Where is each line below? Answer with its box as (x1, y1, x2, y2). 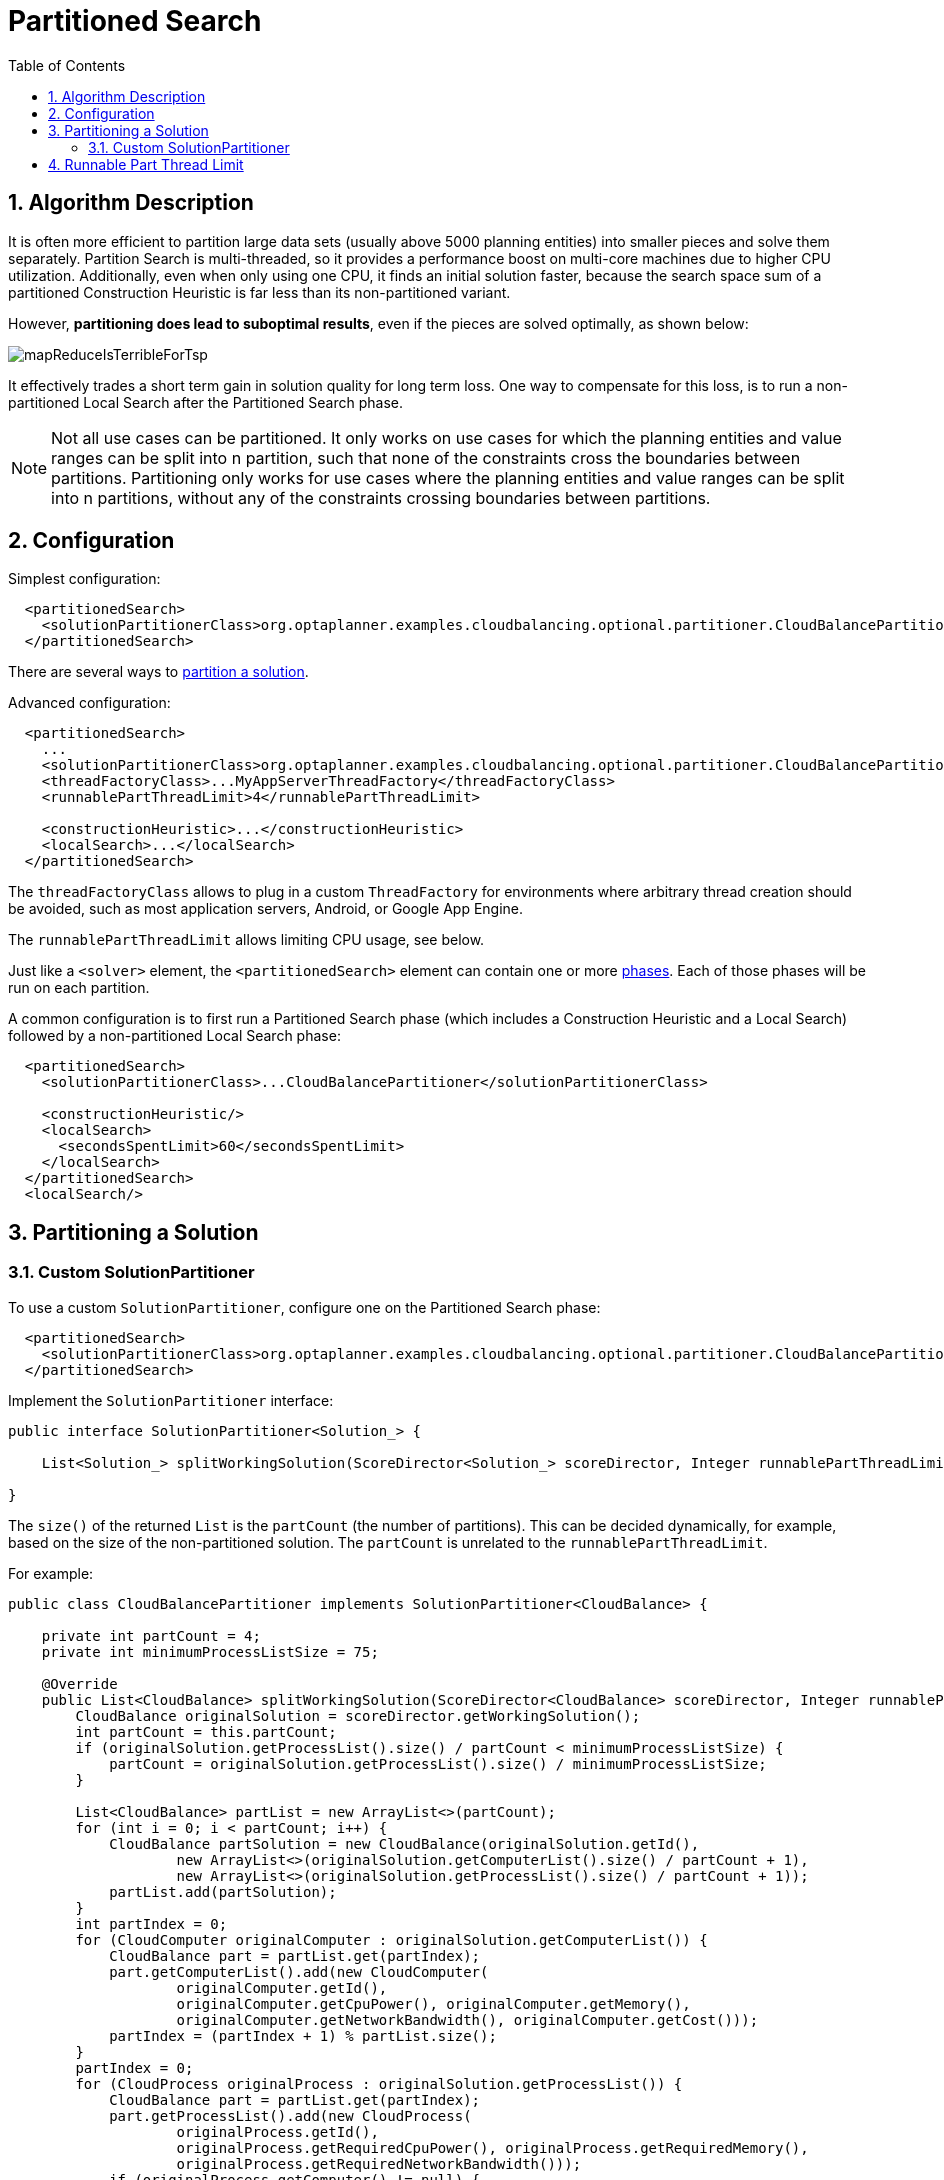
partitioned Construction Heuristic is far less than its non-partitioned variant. (8, 283, 511, 301)
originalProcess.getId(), (176, 2123, 379, 2140)
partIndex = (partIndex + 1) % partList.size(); (109, 2027, 497, 2044)
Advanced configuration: (8, 694, 171, 712)
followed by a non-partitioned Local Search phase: (8, 1027, 341, 1045)
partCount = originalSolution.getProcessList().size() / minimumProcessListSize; (109, 1755, 767, 1772)
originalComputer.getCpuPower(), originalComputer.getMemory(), (176, 1995, 691, 2012)
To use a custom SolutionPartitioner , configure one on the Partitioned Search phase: (8, 1298, 601, 1316)
